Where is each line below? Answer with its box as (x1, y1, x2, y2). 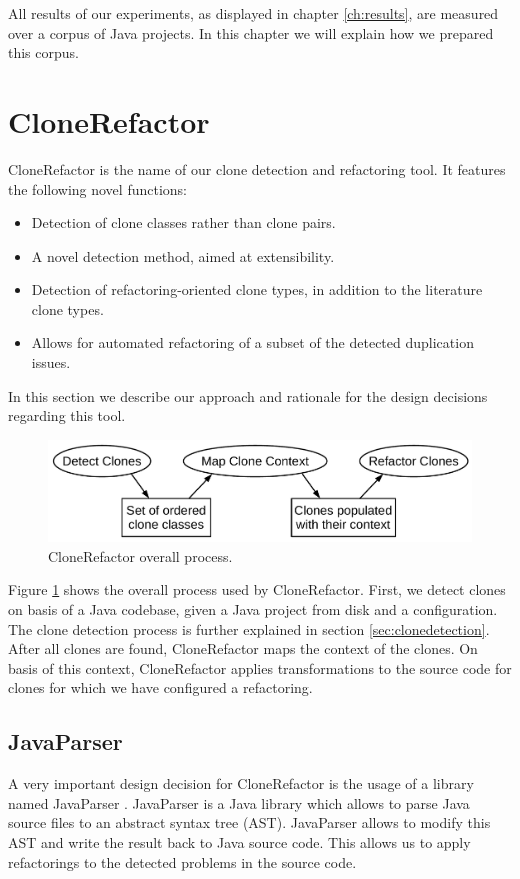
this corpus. (8, 42, 79, 63)
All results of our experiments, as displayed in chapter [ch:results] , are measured (8, 3, 499, 23)
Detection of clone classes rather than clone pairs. (31, 212, 336, 233)
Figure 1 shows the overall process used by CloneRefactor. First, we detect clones (8, 579, 506, 600)
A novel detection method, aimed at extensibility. (31, 245, 335, 266)
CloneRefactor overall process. (48, 545, 233, 566)
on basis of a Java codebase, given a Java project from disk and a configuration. (8, 598, 498, 619)
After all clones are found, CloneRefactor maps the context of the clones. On (8, 638, 478, 659)
